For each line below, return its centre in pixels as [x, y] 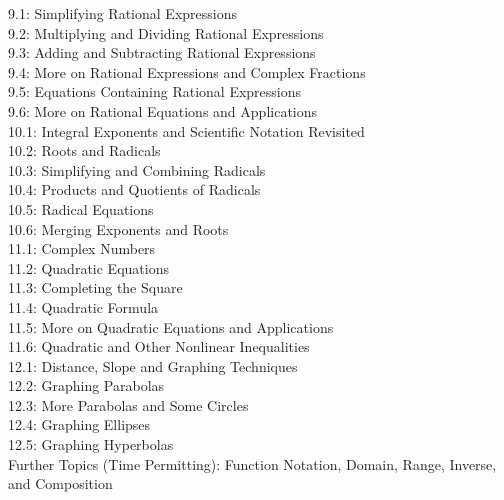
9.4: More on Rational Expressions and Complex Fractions [187, 71]
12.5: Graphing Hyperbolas [91, 444]
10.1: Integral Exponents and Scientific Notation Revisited [186, 130]
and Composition [60, 483]
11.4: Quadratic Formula [83, 306]
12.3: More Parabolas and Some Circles [128, 404]
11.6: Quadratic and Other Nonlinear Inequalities [159, 346]
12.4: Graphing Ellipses [79, 424]
